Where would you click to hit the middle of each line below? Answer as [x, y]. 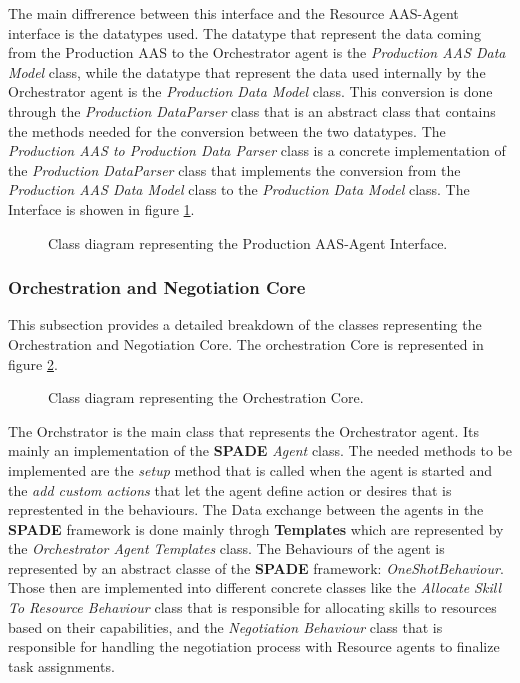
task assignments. [61, 665]
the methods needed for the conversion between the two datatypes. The [227, 130]
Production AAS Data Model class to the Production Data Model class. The [239, 189]
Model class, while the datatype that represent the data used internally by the [247, 71]
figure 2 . [33, 363]
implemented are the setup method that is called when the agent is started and [250, 469]
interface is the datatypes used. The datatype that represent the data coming [244, 32]
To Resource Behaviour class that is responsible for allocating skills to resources [252, 607]
